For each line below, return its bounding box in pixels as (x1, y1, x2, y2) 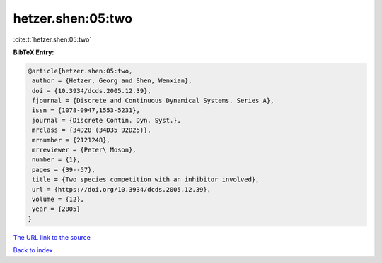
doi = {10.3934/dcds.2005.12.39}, (32, 87, 151, 94)
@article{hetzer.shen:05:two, (28, 67, 133, 75)
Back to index (13, 246, 53, 255)
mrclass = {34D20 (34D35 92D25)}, (32, 126, 151, 134)
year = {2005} (32, 205, 81, 213)
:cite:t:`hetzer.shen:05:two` (13, 35, 92, 44)
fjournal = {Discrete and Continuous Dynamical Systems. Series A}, (32, 97, 274, 105)
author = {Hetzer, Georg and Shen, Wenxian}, (32, 77, 192, 85)
